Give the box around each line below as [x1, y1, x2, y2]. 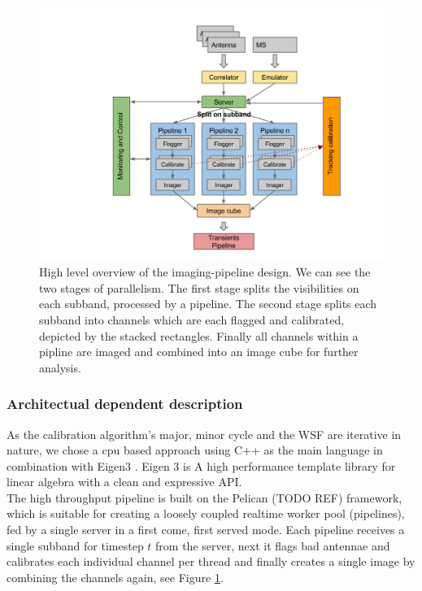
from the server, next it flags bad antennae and [155, 537, 390, 554]
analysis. [39, 359, 81, 376]
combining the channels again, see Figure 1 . [7, 568, 224, 585]
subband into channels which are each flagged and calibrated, [39, 311, 345, 328]
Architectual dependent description [7, 393, 243, 414]
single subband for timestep [7, 537, 144, 554]
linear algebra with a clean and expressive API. [7, 473, 242, 490]
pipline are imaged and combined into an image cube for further [39, 343, 359, 360]
